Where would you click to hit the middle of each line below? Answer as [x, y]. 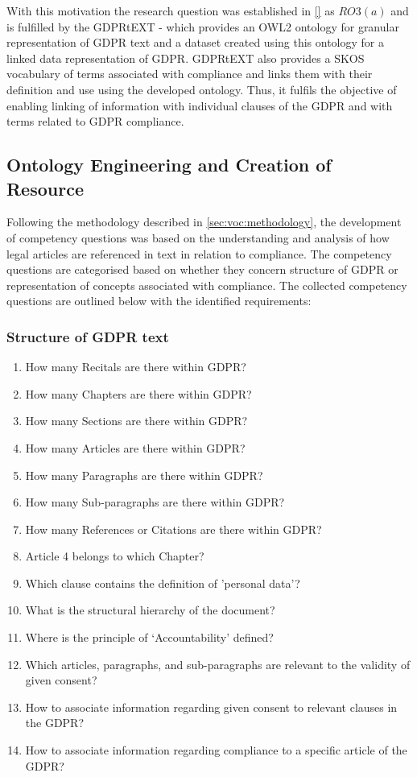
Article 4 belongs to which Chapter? [115, 556]
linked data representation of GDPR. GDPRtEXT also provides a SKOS [186, 58]
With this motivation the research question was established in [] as [171, 10]
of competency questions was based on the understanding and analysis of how [198, 237]
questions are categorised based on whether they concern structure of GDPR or [202, 269]
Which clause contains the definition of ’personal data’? [163, 583]
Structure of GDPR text [88, 336]
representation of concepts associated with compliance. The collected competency [207, 285]
